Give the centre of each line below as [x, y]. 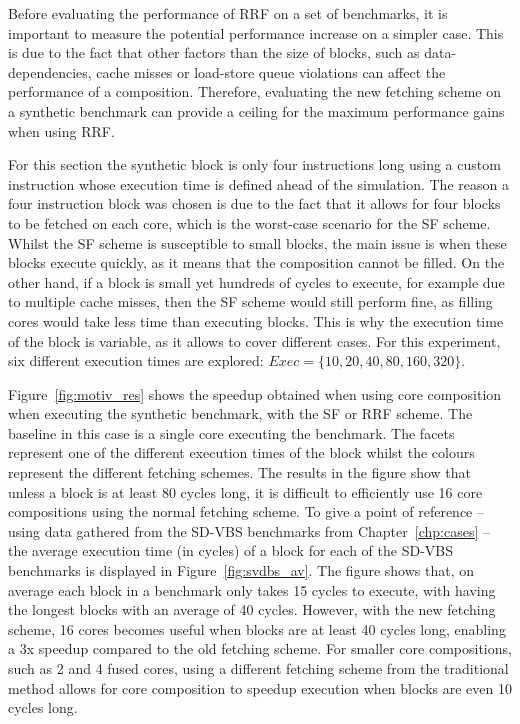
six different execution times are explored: [136, 360]
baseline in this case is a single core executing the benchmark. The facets [231, 432]
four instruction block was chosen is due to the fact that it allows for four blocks [254, 203]
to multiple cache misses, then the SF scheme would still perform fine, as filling [250, 301]
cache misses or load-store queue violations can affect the [271, 71]
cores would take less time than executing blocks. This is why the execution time [256, 320]
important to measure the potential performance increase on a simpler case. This [256, 32]
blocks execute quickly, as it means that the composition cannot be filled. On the [256, 262]
